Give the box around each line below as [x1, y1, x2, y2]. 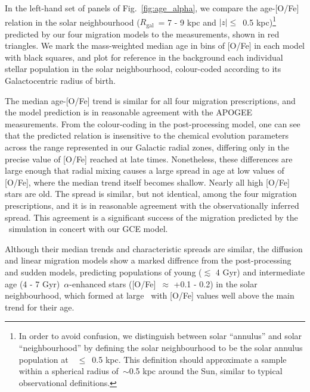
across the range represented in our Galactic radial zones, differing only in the [5, 141, 290, 153]
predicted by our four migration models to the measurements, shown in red [5, 27, 280, 40]
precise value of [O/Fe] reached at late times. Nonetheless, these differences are [5, 152, 293, 165]
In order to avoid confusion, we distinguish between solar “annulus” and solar [18, 330, 302, 342]
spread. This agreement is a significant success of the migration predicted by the [5, 211, 298, 223]
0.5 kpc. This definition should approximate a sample [92, 353, 287, 365]
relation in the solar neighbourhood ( [5, 15, 140, 28]
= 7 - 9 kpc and [158, 15, 216, 28]
